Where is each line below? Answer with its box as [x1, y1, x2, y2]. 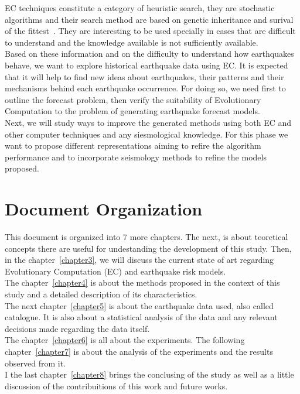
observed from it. [5, 357, 66, 369]
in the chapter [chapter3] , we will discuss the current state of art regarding [5, 253, 274, 266]
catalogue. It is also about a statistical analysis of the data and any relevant [5, 311, 278, 323]
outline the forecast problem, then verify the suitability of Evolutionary [5, 93, 261, 105]
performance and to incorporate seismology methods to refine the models [5, 150, 267, 163]
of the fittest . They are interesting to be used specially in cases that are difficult [5, 25, 296, 37]
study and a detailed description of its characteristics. [5, 288, 197, 300]
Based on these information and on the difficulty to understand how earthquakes [5, 47, 294, 60]
